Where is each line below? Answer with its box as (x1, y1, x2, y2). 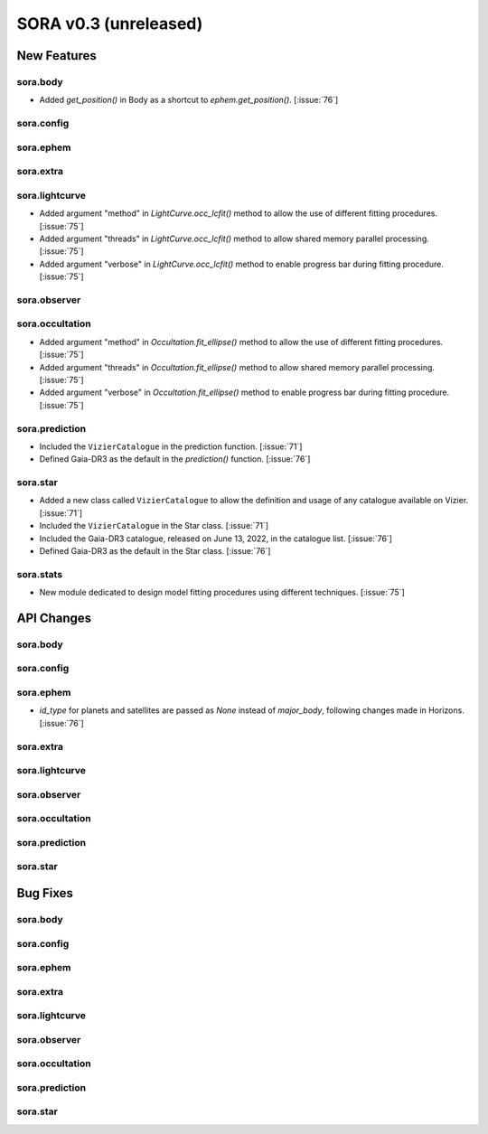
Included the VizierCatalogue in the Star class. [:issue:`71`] (39, 520, 269, 531)
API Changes (16, 610, 92, 625)
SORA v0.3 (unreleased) (16, 14, 203, 33)
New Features (16, 48, 97, 63)
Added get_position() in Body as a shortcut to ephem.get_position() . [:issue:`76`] (39, 95, 339, 106)
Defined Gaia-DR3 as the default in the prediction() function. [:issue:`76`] (39, 454, 311, 464)
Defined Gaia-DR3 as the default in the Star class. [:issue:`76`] (39, 545, 271, 556)
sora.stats (16, 567, 63, 580)
